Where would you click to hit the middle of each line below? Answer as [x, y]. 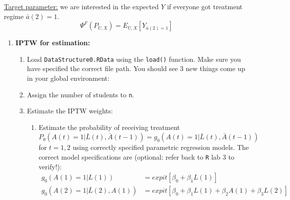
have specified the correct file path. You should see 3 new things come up [136, 68]
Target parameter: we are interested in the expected [81, 6]
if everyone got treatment [205, 6]
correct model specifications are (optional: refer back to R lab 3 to [136, 157]
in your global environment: [68, 78]
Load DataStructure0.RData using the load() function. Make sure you [134, 59]
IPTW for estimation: [53, 43]
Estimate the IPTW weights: [70, 111]
